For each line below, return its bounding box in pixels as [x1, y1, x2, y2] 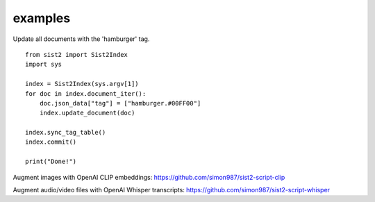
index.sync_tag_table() [25, 128, 106, 137]
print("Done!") [25, 158, 77, 166]
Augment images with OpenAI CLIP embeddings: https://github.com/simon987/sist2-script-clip [12, 173, 285, 181]
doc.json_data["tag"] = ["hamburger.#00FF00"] [39, 99, 201, 107]
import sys [25, 60, 62, 69]
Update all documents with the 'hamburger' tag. [12, 35, 150, 43]
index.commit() [25, 138, 77, 146]
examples [12, 10, 71, 26]
